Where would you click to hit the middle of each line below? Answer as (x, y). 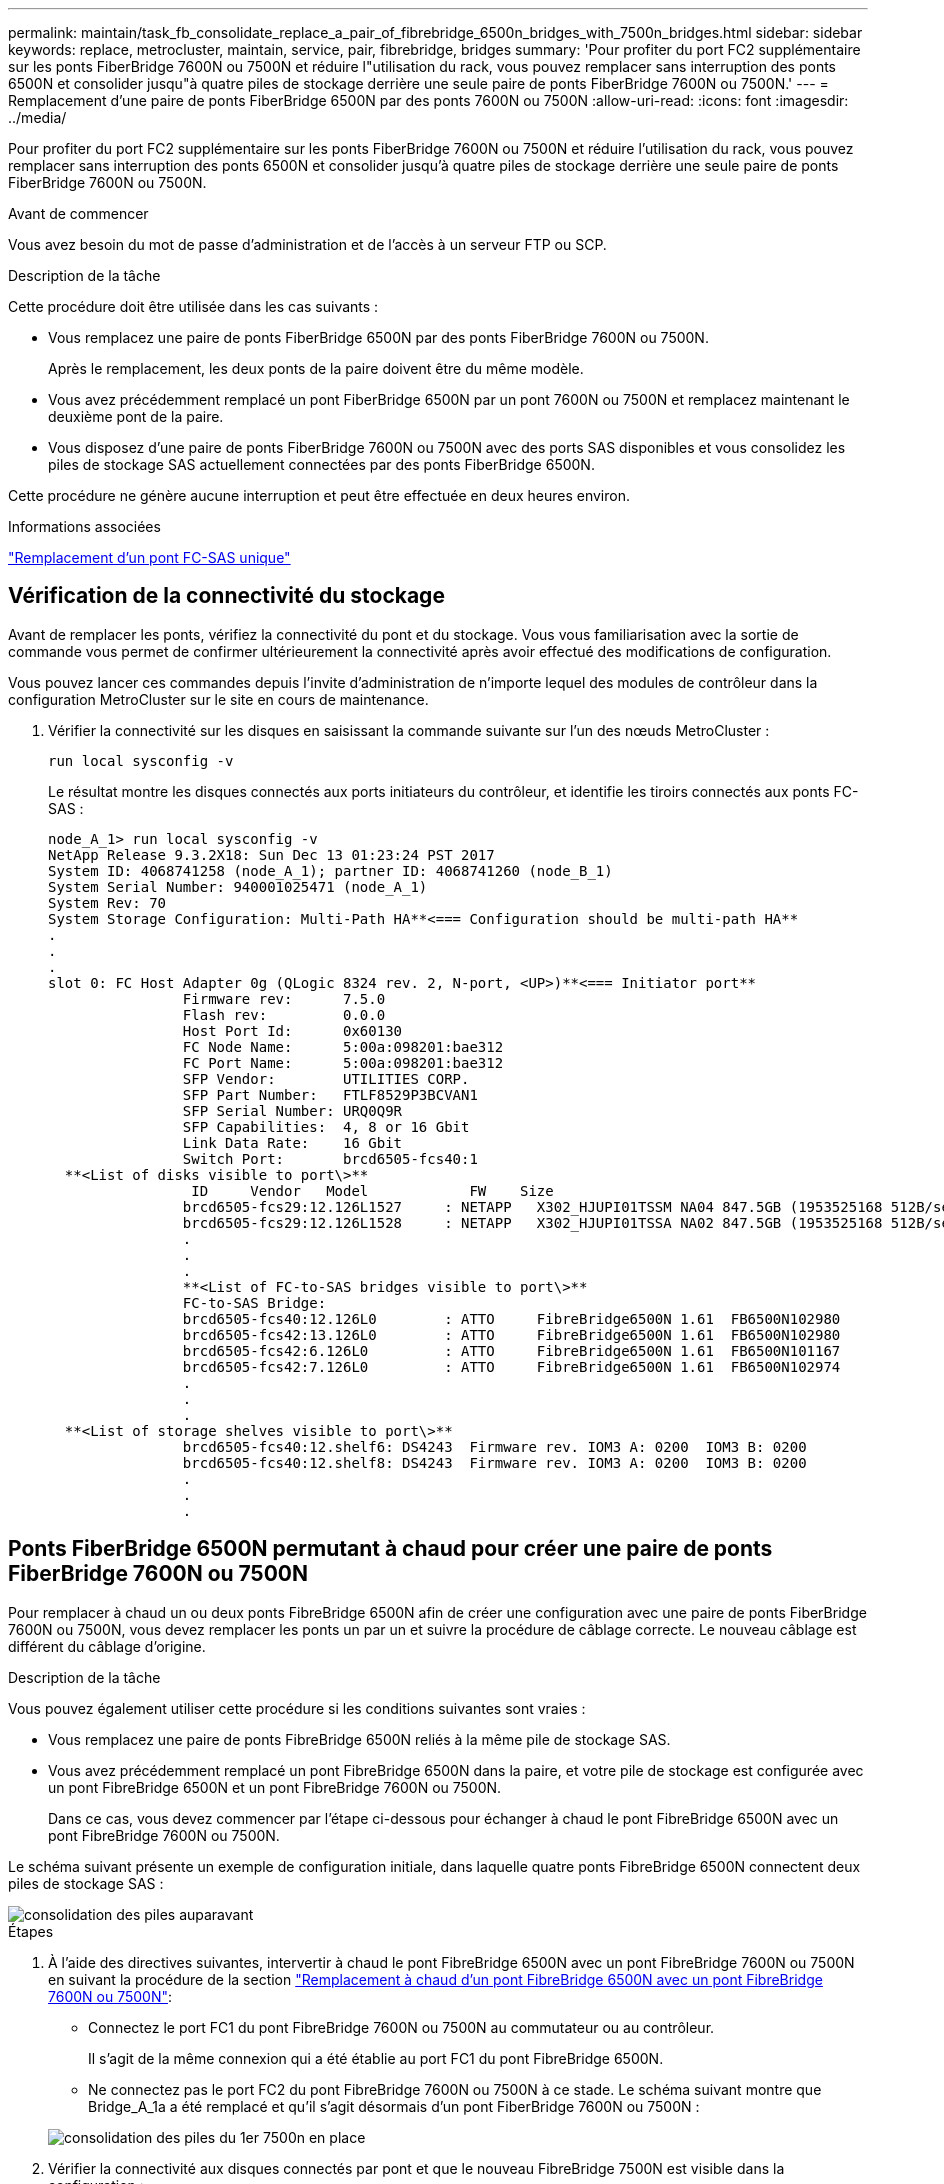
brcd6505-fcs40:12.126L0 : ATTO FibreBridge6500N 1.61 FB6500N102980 (511, 1318)
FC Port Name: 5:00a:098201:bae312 (343, 1062)
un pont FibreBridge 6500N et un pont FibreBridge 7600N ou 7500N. (275, 1787)
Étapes (31, 1931)
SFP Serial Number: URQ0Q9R (292, 1110)
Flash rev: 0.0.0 (284, 1014)
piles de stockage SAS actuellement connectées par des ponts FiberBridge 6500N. (321, 464)
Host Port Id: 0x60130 (292, 1030)
